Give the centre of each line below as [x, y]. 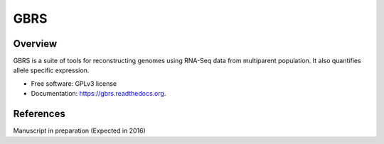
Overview [35, 44]
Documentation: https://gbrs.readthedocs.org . [98, 94]
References [39, 114]
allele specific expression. [51, 70]
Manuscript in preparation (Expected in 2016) [79, 131]
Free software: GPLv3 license [74, 83]
